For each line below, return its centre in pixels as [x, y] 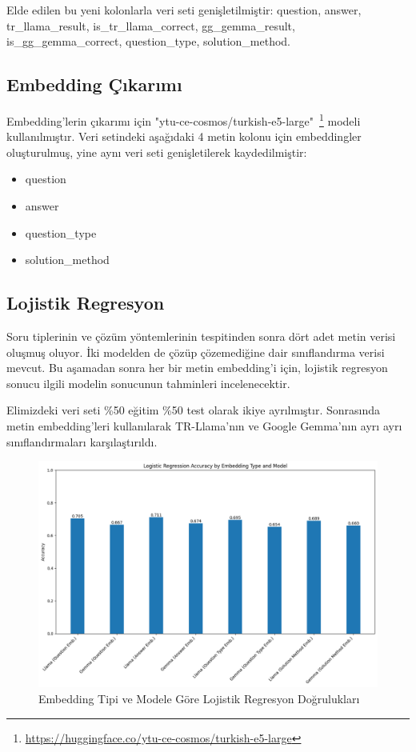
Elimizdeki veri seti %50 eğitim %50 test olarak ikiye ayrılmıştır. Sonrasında [193, 410]
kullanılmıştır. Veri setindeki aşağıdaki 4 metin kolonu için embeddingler [184, 136]
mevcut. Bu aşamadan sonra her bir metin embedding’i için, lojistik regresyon [197, 368]
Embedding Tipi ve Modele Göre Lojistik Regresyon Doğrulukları [199, 698]
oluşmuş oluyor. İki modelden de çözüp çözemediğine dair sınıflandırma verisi [196, 352]
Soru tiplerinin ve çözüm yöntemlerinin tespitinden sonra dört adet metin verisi [201, 336]
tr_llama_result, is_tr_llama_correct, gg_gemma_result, [151, 25]
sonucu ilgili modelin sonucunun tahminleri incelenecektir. [148, 383]
